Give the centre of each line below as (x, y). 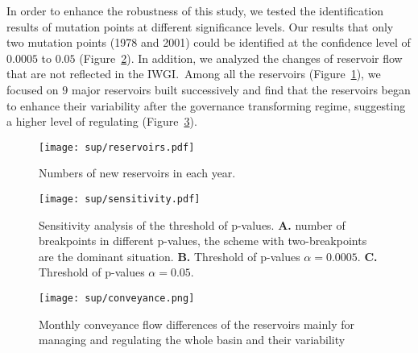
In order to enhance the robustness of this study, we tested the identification (195, 10)
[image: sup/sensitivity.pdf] (120, 199)
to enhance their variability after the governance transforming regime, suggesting (206, 105)
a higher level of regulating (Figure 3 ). (102, 121)
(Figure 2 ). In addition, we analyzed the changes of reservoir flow (241, 58)
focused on (33, 89)
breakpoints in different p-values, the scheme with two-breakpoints (203, 241)
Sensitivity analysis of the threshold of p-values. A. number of (192, 224)
